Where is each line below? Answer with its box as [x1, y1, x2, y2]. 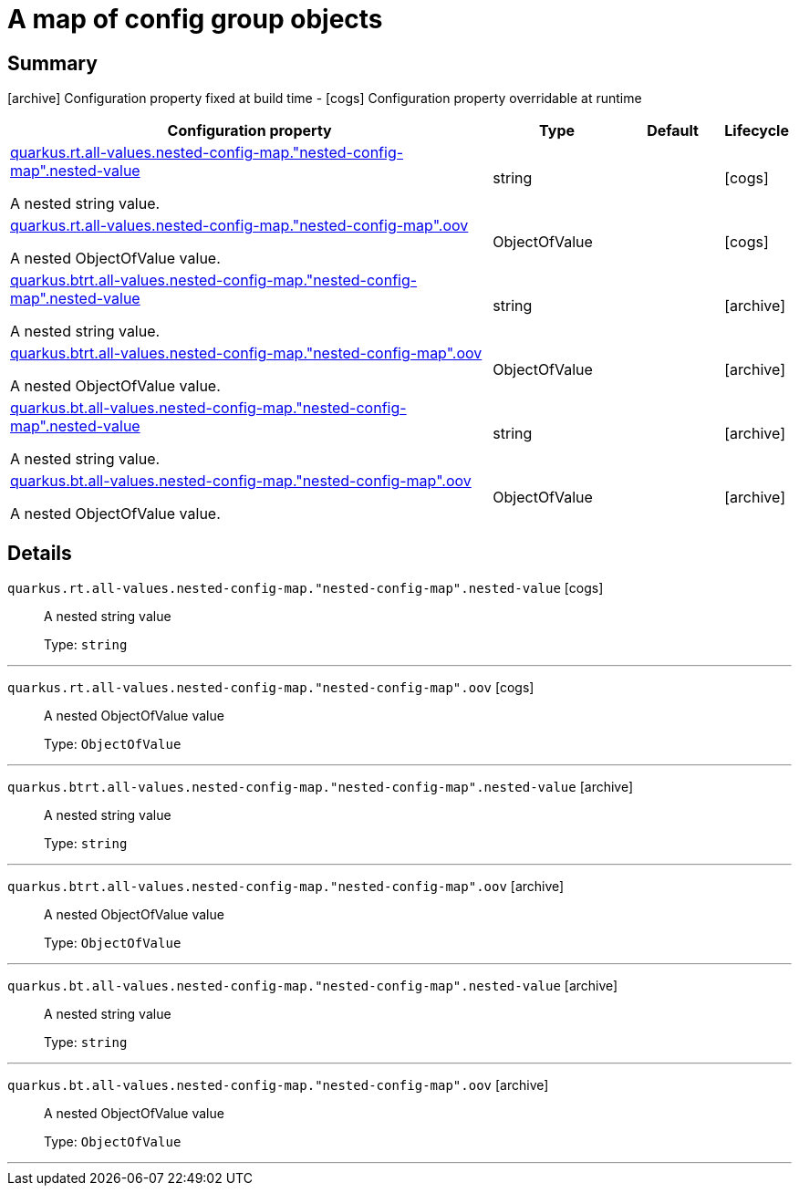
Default [647, 121, 699, 140]
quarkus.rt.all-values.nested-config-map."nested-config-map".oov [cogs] [7, 679, 534, 696]
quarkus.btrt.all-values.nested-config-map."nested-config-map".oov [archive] [7, 878, 565, 895]
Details [7, 541, 72, 565]
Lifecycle [724, 121, 789, 140]
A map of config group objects [7, 4, 383, 35]
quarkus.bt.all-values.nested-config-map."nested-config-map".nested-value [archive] [7, 978, 618, 994]
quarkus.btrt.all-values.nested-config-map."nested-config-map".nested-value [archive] [7, 779, 634, 795]
